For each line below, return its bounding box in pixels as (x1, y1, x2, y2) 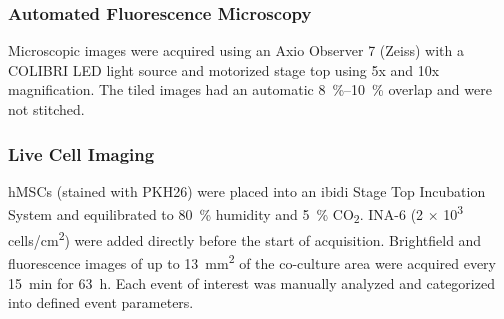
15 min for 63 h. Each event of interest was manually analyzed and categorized (8, 272, 495, 293)
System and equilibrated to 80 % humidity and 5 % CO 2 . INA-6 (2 (8, 204, 424, 227)
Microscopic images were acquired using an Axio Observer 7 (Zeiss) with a (8, 40, 464, 61)
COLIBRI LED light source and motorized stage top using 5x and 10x (8, 59, 440, 80)
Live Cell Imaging (8, 141, 155, 166)
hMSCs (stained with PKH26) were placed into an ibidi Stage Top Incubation (8, 180, 486, 201)
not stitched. (8, 99, 85, 119)
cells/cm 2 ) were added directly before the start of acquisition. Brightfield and (8, 227, 482, 250)
